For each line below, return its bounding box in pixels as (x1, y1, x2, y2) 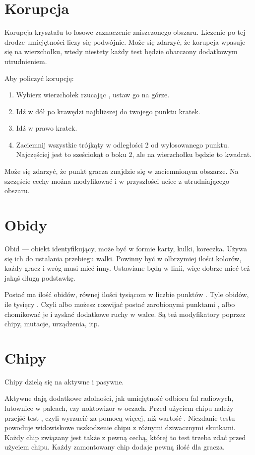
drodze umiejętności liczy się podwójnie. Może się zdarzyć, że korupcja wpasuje (4, 36, 246, 47)
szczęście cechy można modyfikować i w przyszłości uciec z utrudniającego (4, 175, 229, 186)
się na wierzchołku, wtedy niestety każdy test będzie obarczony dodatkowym (4, 46, 238, 57)
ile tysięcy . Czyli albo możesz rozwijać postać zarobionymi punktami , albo (4, 299, 235, 309)
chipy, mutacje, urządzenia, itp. (4, 318, 100, 329)
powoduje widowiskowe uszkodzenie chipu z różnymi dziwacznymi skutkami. (4, 422, 236, 433)
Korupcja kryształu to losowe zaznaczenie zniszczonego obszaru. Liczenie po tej (4, 27, 246, 37)
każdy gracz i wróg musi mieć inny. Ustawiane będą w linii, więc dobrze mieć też (4, 263, 250, 273)
